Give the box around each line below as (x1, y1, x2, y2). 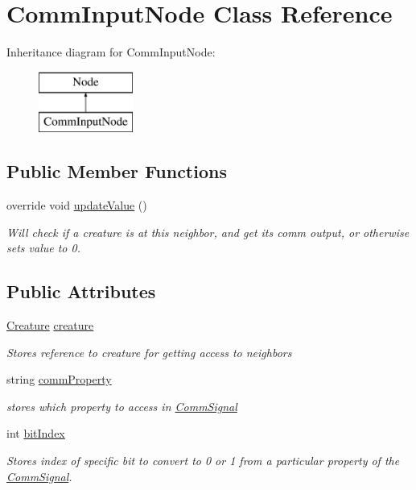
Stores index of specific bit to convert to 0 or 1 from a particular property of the (6, 452, 400, 469)
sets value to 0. (6, 239, 80, 256)
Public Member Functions (6, 159, 227, 184)
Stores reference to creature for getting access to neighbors (6, 343, 292, 360)
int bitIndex (6, 425, 65, 442)
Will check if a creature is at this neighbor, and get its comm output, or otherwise (6, 223, 410, 240)
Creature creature (6, 317, 94, 334)
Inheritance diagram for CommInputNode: (6, 44, 216, 60)
